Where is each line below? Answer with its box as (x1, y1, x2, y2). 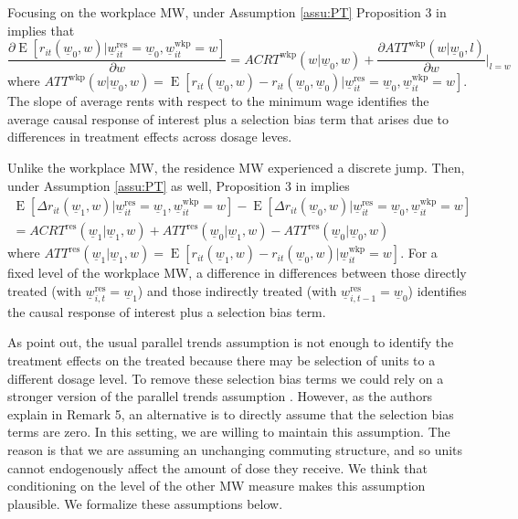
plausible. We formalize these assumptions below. (7, 493, 283, 513)
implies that (7, 20, 75, 39)
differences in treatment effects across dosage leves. (7, 127, 292, 146)
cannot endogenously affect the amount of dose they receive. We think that (7, 458, 428, 477)
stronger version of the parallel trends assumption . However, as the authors (7, 387, 433, 406)
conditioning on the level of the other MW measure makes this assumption (7, 476, 426, 495)
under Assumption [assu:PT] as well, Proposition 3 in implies (7, 175, 350, 195)
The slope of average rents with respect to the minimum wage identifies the (7, 91, 429, 111)
